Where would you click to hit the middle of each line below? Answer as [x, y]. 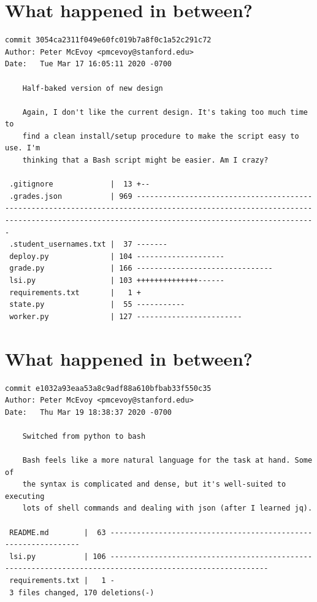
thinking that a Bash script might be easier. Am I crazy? [145, 160]
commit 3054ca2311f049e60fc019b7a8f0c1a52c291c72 [108, 40]
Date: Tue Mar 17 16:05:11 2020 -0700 [89, 64]
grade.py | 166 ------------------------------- [141, 268]
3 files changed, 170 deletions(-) [82, 592]
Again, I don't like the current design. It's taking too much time [165, 112]
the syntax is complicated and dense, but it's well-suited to [154, 484]
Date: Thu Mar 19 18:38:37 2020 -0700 [89, 412]
